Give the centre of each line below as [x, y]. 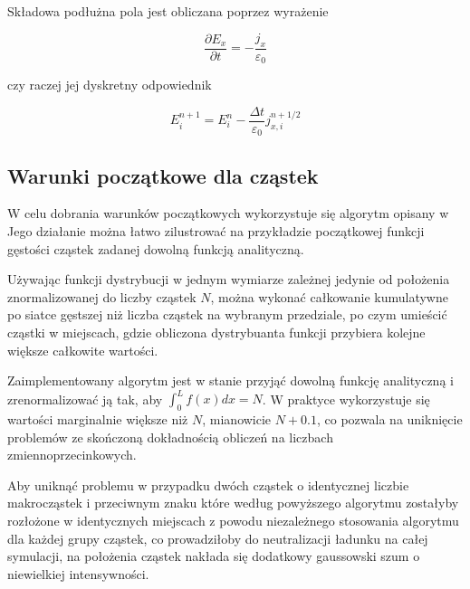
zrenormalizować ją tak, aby [85, 399]
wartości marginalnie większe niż [98, 419]
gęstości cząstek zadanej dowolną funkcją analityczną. [156, 248]
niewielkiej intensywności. [78, 573]
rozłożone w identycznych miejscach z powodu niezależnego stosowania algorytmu [233, 521]
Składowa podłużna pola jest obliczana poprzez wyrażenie [168, 11]
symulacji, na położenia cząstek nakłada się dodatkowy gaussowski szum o [214, 556]
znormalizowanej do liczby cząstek [102, 296]
